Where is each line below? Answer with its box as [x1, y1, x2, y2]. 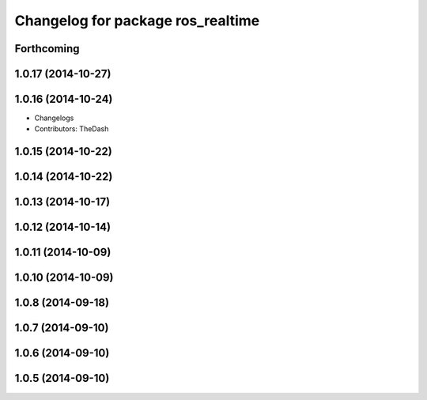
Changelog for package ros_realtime [14, 12, 260, 29]
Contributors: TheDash [34, 124, 109, 134]
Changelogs [34, 113, 74, 123]
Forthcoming [14, 42, 80, 55]
